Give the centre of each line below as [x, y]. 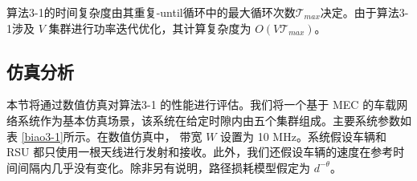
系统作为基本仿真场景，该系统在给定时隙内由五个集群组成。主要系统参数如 [214, 120]
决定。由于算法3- [364, 12]
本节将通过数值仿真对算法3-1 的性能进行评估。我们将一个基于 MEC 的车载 [202, 105]
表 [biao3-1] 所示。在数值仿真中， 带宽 [104, 136]
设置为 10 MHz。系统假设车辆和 [303, 136]
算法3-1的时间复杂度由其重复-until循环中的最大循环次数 [151, 12]
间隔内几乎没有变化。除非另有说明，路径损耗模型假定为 [164, 167]
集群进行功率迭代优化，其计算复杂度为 [150, 28]
